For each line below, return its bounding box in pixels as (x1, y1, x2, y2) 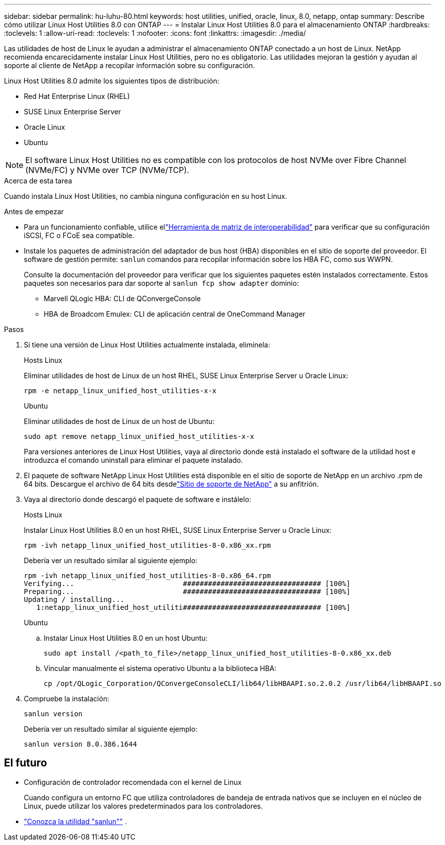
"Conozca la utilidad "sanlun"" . (24, 817, 127, 826)
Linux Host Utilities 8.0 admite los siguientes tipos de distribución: (4, 77, 220, 85)
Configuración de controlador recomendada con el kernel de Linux (24, 777, 242, 786)
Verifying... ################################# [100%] (24, 580, 351, 588)
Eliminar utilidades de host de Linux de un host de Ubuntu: (24, 417, 215, 425)
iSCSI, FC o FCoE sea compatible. (24, 231, 135, 240)
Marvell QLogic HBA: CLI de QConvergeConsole (44, 294, 201, 303)
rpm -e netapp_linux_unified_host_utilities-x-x (24, 387, 217, 395)
